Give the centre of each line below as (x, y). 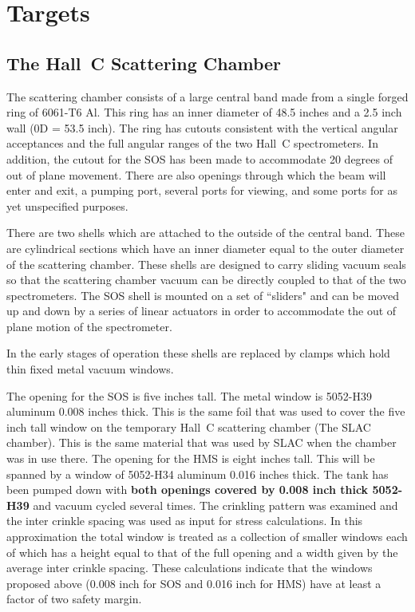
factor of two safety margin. (74, 599)
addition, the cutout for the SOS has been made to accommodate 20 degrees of (200, 158)
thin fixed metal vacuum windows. (90, 369)
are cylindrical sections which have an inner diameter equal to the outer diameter (206, 248)
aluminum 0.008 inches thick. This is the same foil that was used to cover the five (206, 411)
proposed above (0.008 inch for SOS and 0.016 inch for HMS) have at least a (194, 583)
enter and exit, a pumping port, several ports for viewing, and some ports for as (202, 190)
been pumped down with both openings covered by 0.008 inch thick (188, 490)
